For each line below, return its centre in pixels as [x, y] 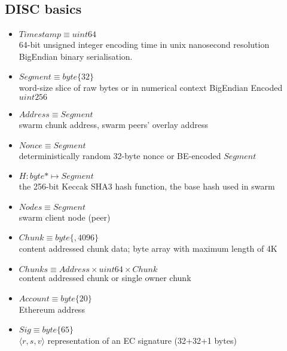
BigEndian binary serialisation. [76, 56]
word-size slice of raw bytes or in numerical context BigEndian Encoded [151, 88]
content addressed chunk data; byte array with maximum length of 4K [148, 248]
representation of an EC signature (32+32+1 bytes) [142, 341]
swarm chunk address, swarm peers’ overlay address [113, 124]
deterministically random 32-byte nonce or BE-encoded [120, 155]
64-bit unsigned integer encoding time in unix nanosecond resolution [144, 45]
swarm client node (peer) [65, 217]
